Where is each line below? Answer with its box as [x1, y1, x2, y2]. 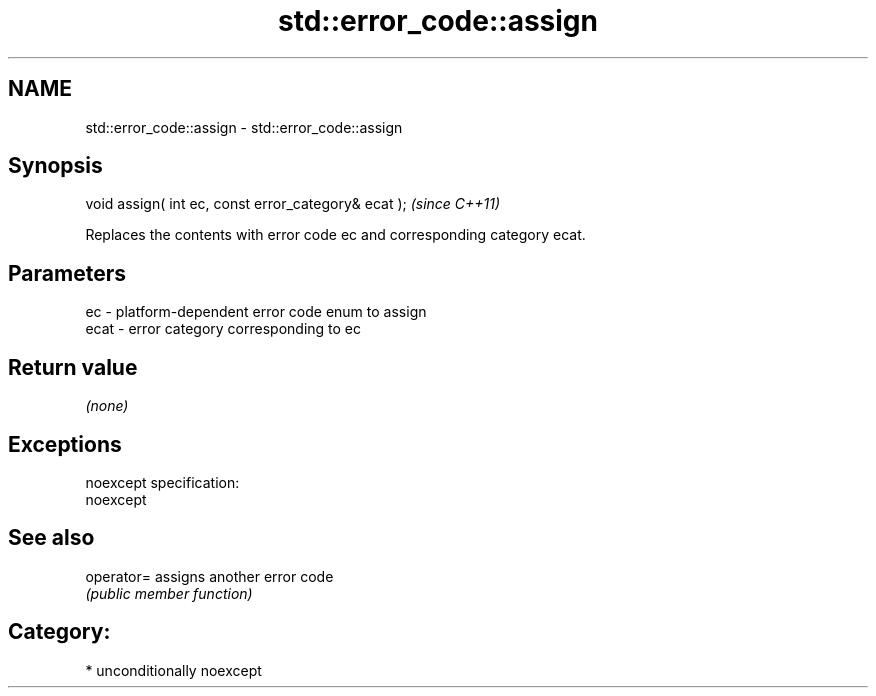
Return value [8, 354, 138, 380]
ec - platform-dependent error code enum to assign [85, 303, 427, 321]
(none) [85, 397, 129, 415]
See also [8, 525, 95, 551]
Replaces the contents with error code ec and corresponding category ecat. [85, 226, 586, 244]
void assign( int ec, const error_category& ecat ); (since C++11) [85, 195, 501, 213]
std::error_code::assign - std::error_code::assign [85, 118, 403, 136]
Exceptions [8, 431, 122, 457]
